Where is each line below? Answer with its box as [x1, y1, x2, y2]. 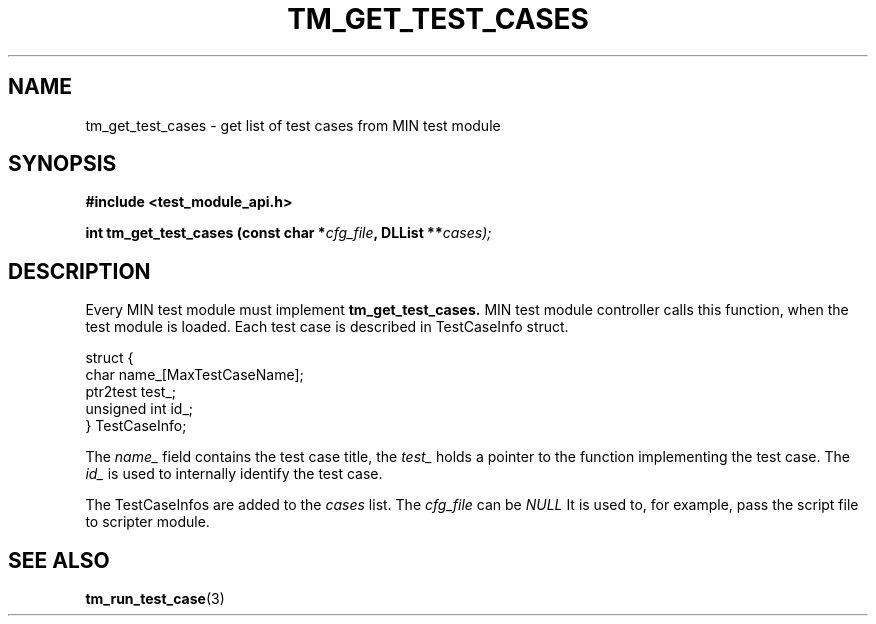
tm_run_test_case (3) [85, 590, 225, 608]
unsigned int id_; [85, 400, 194, 418]
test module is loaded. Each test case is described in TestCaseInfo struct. [85, 318, 569, 336]
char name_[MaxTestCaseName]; [85, 366, 304, 384]
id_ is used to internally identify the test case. [85, 465, 383, 483]
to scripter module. [85, 513, 210, 531]
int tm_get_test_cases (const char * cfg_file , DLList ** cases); [85, 224, 492, 242]
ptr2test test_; [85, 383, 177, 401]
